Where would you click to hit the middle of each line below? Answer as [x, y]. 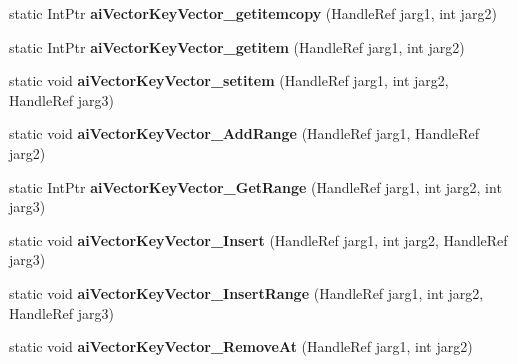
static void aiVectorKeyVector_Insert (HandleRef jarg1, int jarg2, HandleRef [258, 239]
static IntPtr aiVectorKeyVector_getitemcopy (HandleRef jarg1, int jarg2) [253, 13]
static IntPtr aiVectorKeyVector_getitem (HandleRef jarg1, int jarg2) [237, 46]
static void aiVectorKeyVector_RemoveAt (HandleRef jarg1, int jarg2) [241, 346]
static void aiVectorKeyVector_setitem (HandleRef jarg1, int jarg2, [229, 80]
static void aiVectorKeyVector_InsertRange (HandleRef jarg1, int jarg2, [246, 292]
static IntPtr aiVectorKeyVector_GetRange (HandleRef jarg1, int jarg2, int [255, 186]
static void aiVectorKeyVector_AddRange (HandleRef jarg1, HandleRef [244, 133]
